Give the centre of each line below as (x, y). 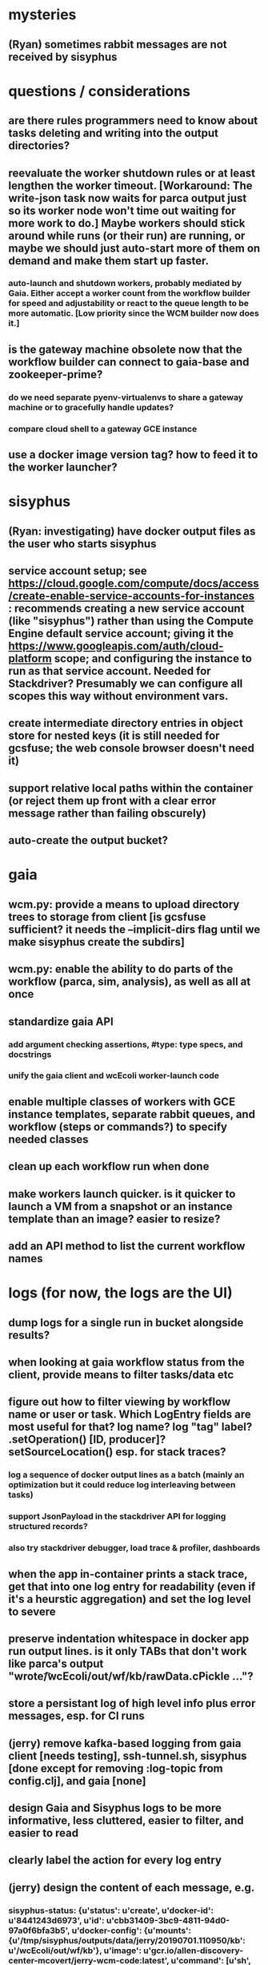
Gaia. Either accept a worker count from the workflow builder (129, 293)
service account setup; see (78, 571)
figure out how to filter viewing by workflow (120, 1402)
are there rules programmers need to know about (133, 121)
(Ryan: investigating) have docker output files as (132, 531)
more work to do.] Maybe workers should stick (127, 223)
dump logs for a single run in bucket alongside (126, 1323)
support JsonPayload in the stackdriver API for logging (117, 1516)
